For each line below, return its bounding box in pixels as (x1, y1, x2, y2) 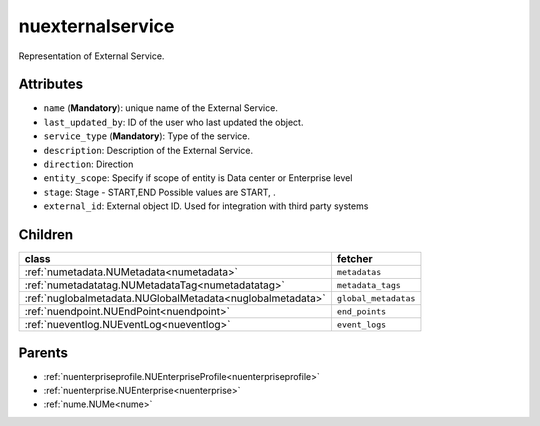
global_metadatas (336, 293, 416, 304)
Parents (18, 344, 69, 361)
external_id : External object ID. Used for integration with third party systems (43, 200, 369, 212)
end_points (336, 306, 387, 317)
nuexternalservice (18, 15, 175, 37)
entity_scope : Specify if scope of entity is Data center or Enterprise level (43, 172, 353, 184)
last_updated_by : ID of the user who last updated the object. (43, 116, 304, 128)
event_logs (336, 319, 387, 330)
